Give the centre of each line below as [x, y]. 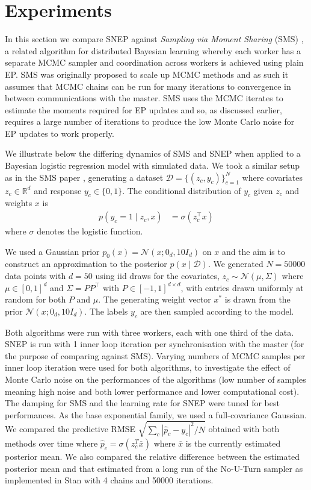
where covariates [273, 177]
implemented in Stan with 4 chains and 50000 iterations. [109, 480]
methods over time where [51, 443]
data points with [35, 276]
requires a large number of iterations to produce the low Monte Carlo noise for [150, 121]
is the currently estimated [233, 443]
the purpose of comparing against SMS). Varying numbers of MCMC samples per [155, 355]
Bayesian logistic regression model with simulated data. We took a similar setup [152, 165]
